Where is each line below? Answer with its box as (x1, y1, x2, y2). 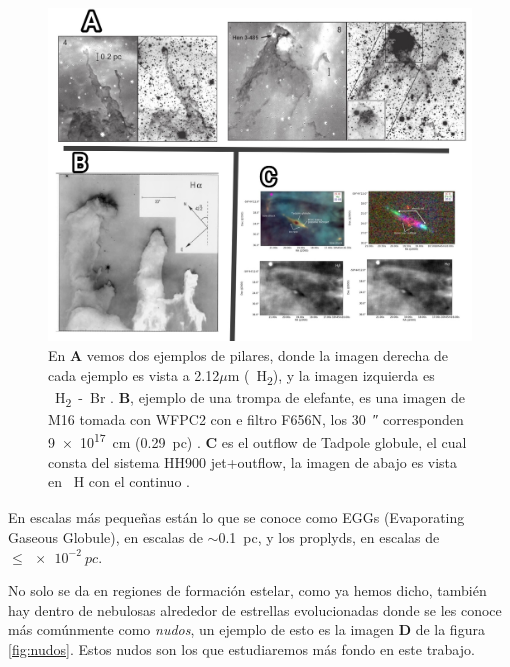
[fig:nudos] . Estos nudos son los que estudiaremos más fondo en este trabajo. (8, 638, 475, 659)
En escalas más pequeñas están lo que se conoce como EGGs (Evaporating (8, 507, 465, 528)
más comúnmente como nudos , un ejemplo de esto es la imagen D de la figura (8, 619, 485, 640)
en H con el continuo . (48, 471, 190, 492)
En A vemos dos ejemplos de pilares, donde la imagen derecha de (48, 344, 449, 365)
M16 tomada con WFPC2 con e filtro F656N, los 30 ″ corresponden (48, 408, 464, 429)
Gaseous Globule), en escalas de (8, 526, 203, 547)
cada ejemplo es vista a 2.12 (48, 364, 220, 385)
